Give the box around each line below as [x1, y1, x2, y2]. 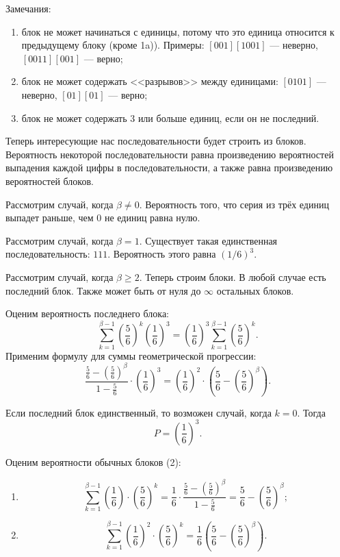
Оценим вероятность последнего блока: [5, 306, 169, 321]
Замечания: [5, 1, 51, 15]
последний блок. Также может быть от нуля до [5, 283, 201, 297]
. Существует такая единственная [139, 233, 278, 247]
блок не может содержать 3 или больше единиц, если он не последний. [21, 110, 319, 125]
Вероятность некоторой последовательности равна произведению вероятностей [5, 147, 334, 161]
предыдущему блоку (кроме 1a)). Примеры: [21, 38, 205, 52]
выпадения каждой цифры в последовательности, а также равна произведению [5, 160, 333, 175]
